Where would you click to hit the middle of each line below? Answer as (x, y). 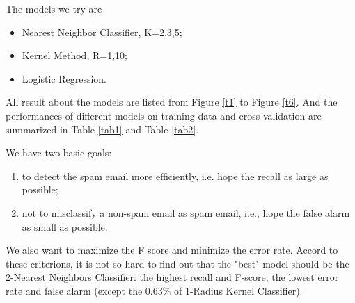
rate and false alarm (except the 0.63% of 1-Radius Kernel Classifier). (154, 290)
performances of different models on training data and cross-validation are (164, 115)
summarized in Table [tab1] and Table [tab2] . (102, 129)
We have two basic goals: (59, 153)
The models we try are (54, 8)
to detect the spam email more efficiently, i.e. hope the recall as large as (175, 175)
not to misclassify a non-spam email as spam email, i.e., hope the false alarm (186, 212)
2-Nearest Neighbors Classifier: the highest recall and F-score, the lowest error (172, 277)
